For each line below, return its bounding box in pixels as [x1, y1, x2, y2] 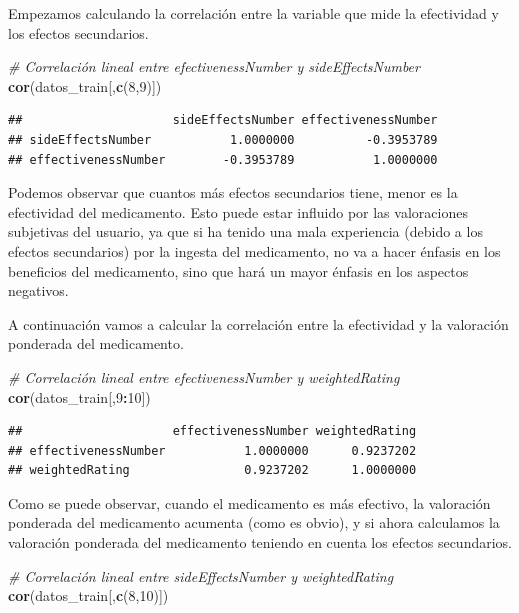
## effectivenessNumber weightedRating [8, 424, 417, 439]
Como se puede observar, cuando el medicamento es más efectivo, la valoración [8, 492, 491, 513]
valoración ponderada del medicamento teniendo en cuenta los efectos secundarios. [8, 532, 513, 553]
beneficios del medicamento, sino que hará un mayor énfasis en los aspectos [8, 260, 469, 281]
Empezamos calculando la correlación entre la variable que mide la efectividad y [8, 3, 499, 23]
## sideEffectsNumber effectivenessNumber [8, 113, 438, 128]
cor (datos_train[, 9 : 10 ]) [8, 386, 151, 407]
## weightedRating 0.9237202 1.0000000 [8, 463, 417, 478]
